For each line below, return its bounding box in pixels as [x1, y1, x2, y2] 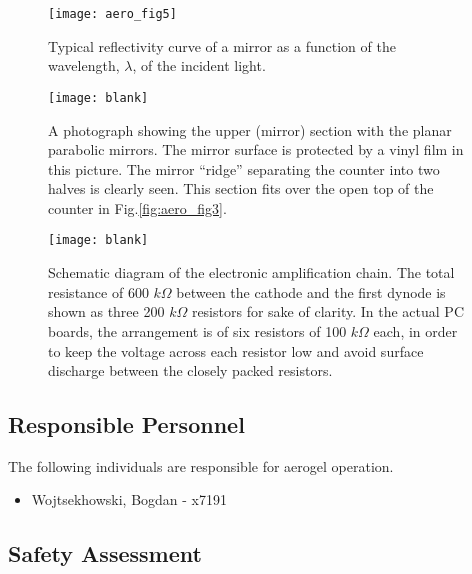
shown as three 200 [48, 301, 165, 322]
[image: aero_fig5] [48, 7, 177, 21]
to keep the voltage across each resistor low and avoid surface [48, 340, 424, 361]
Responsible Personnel [8, 409, 245, 440]
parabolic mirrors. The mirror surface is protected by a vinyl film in [48, 139, 464, 160]
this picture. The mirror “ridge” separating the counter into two [48, 158, 440, 179]
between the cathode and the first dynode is [176, 281, 446, 302]
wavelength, [48, 55, 120, 76]
